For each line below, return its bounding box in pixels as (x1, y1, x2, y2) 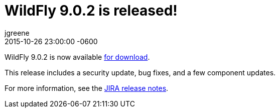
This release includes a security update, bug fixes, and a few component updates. (5, 68, 276, 77)
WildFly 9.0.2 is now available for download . (5, 52, 150, 61)
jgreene (5, 28, 30, 37)
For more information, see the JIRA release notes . (5, 83, 169, 92)
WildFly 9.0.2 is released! (5, 2, 178, 19)
